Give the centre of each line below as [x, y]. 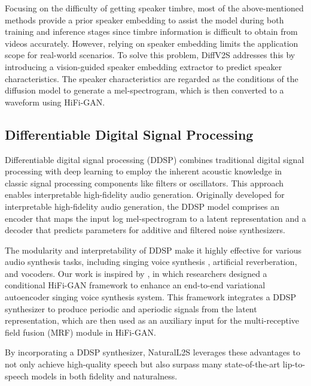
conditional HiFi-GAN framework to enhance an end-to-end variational [135, 285]
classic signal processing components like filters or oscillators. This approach [144, 183]
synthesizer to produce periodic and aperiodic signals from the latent [131, 308]
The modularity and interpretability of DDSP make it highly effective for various [153, 250]
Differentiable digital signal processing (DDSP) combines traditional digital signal [155, 159]
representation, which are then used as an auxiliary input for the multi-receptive [152, 320]
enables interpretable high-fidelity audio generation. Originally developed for [145, 194]
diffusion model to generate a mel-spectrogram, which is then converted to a [144, 90]
